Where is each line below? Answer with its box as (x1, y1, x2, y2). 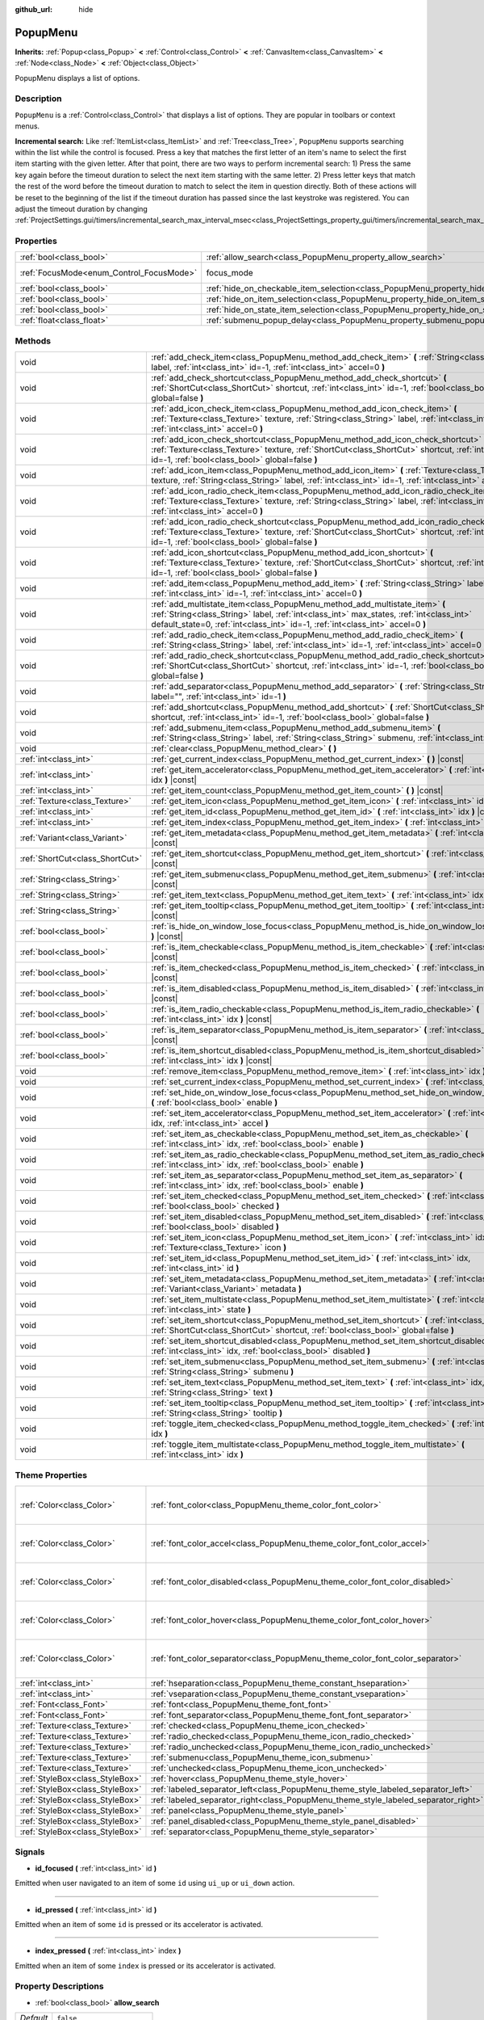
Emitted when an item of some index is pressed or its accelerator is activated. (15, 1960, 276, 1971)
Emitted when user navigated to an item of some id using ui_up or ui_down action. (15, 1879, 295, 1888)
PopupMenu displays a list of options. (15, 73, 140, 82)
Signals (15, 1846, 45, 1858)
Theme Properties (15, 1469, 88, 1480)
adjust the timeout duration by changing (15, 204, 148, 213)
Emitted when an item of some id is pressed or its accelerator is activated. (15, 1919, 264, 1929)
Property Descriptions (15, 1980, 104, 1992)
